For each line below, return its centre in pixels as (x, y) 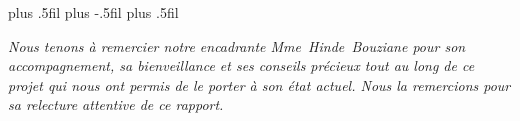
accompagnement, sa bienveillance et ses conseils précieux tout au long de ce (241, 65)
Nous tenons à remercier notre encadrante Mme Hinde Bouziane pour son (237, 45)
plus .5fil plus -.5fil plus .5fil (93, 12)
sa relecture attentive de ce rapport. (116, 104)
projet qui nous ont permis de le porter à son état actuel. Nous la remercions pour (259, 84)
